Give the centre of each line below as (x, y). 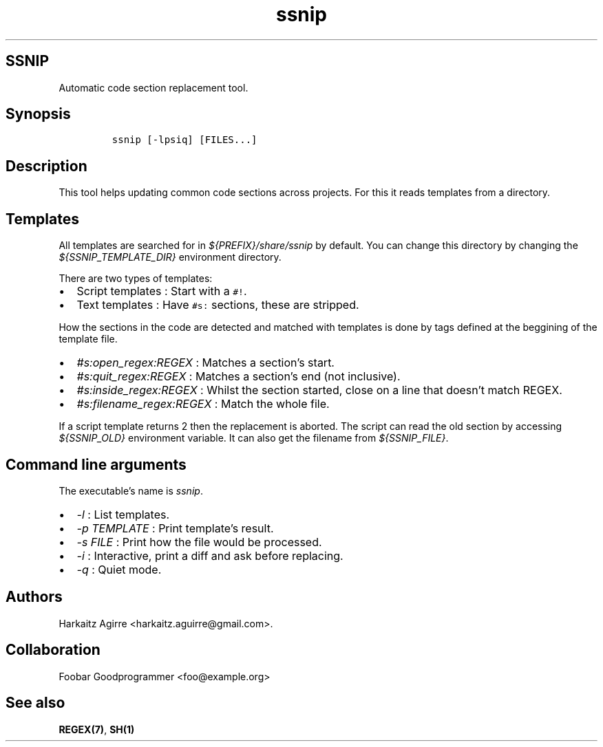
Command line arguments (96, 464)
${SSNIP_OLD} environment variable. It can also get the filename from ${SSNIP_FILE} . (254, 438)
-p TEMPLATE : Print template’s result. (175, 528)
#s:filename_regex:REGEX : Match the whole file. (203, 404)
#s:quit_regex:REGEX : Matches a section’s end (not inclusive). (239, 377)
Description (46, 166)
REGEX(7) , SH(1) (97, 729)
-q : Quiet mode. (119, 569)
